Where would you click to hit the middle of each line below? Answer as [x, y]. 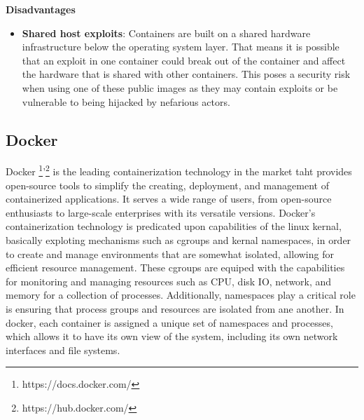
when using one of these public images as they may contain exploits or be [180, 87]
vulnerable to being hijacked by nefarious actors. [126, 101]
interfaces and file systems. [63, 350]
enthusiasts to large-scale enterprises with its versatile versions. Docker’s [161, 212]
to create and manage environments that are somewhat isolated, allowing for [170, 253]
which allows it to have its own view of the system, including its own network [172, 336]
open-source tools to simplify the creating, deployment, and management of [167, 185]
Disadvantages [41, 9]
